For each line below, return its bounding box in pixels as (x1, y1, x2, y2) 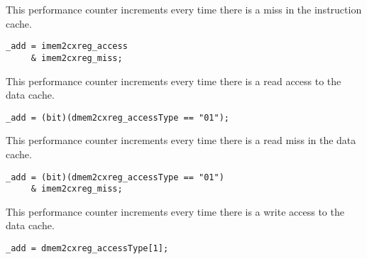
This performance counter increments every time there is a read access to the (6, 73, 341, 88)
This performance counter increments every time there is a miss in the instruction (6, 2, 362, 16)
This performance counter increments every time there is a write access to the (6, 204, 344, 219)
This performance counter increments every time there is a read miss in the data (6, 133, 356, 148)
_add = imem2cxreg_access (6, 41, 128, 52)
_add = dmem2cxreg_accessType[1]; (6, 243, 169, 254)
